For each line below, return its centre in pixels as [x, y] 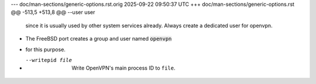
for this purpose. [45, 49]
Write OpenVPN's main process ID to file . [123, 68]
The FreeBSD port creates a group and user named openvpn [99, 39]
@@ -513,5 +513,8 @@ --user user [53, 12]
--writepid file [49, 60]
